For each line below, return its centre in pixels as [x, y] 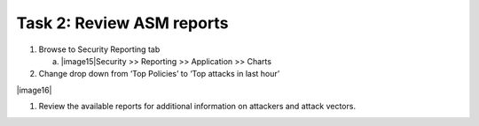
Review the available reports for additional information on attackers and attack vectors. [197, 107]
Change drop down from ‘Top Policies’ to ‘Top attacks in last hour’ [159, 74]
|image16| [34, 90]
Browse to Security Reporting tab [99, 49]
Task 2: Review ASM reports [122, 23]
